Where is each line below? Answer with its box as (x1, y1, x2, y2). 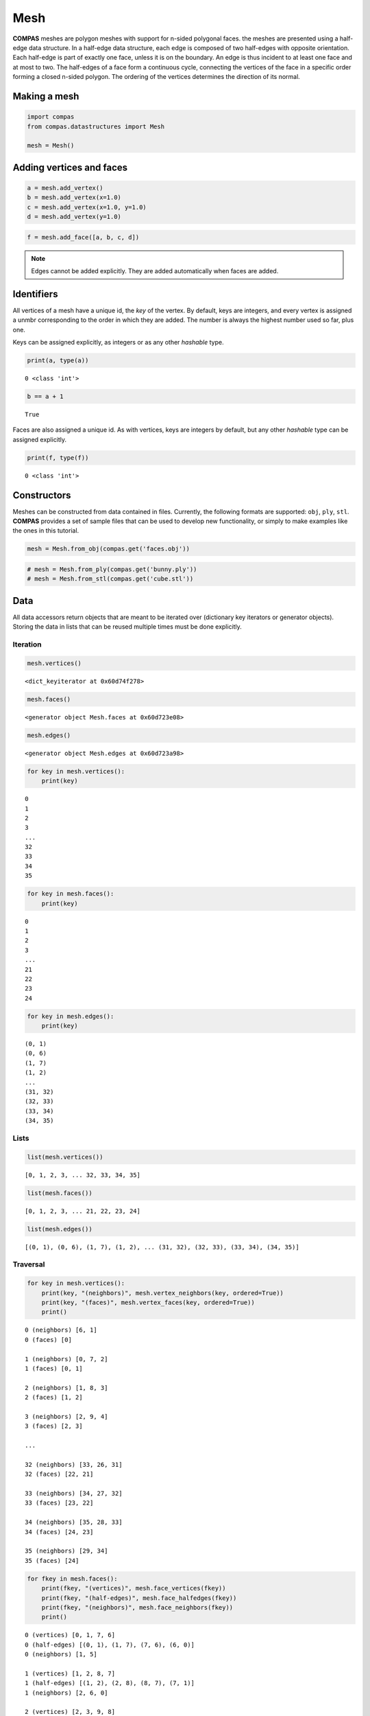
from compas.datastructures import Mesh (27, 122, 164, 130)
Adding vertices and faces (12, 161, 128, 173)
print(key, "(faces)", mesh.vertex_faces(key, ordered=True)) (41, 1299, 255, 1307)
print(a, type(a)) (27, 357, 89, 364)
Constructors (12, 489, 71, 501)
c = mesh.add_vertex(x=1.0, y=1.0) (27, 203, 147, 211)
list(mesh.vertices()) (27, 1153, 103, 1161)
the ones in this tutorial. (12, 526, 79, 535)
